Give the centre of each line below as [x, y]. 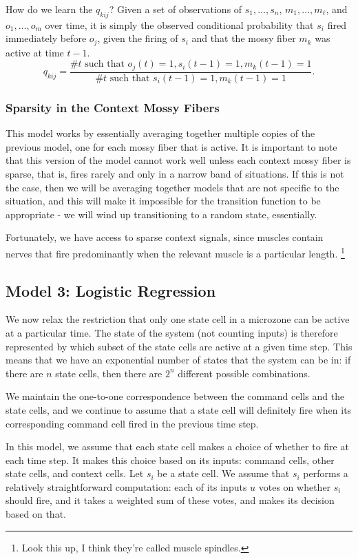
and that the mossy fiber [244, 38]
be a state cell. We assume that [223, 473]
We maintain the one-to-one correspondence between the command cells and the [175, 396]
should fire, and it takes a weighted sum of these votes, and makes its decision [170, 500]
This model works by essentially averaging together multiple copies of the [160, 133]
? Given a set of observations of [176, 9]
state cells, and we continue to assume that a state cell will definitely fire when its [179, 409]
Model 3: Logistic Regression [111, 290]
